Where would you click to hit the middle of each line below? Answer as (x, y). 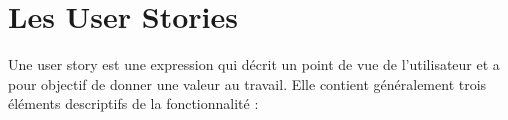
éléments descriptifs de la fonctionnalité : (133, 103)
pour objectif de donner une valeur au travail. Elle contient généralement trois (247, 83)
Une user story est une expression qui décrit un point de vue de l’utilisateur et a (254, 64)
